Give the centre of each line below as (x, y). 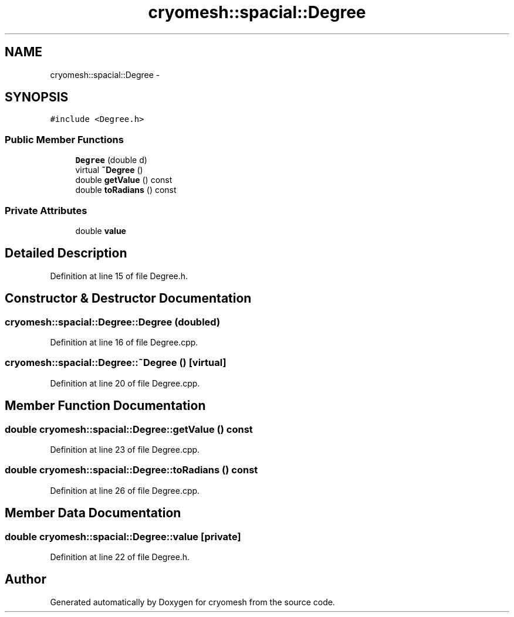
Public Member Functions (64, 139)
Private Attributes (46, 210)
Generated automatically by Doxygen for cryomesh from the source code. (192, 602)
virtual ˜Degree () (109, 170)
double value (101, 230)
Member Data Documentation (93, 513)
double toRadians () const (126, 190)
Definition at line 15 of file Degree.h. (119, 276)
